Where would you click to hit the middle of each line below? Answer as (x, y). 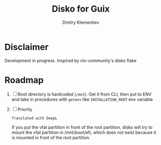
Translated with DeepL (34, 118)
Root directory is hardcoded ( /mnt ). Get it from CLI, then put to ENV (85, 94)
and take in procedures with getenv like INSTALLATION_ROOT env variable (82, 99)
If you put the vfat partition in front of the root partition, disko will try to (82, 127)
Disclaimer (27, 47)
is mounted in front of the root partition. (51, 137)
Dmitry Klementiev (81, 22)
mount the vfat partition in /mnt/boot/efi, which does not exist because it (84, 132)
